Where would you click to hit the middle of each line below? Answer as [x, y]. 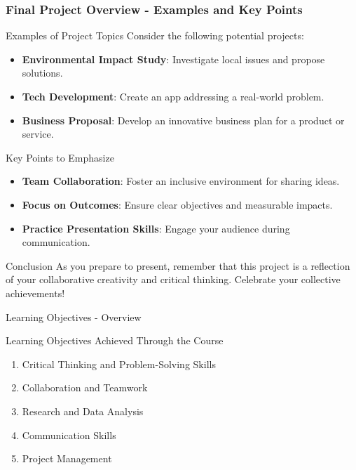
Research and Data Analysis [83, 411]
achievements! [35, 293]
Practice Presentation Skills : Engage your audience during [156, 228]
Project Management [67, 458]
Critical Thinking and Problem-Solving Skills [119, 364]
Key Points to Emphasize [60, 157]
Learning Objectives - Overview [74, 316]
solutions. [42, 73]
